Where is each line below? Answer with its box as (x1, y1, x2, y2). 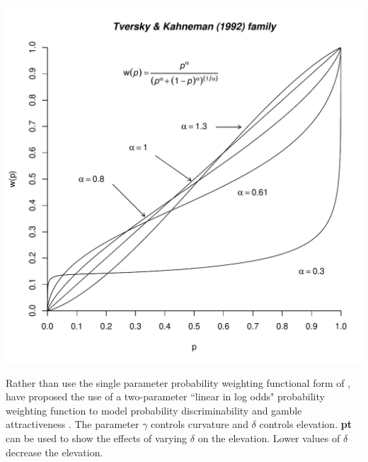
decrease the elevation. (6, 444, 103, 459)
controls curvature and (151, 417, 248, 432)
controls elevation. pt (259, 417, 352, 432)
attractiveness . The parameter (6, 417, 139, 432)
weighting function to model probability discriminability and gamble (6, 402, 302, 417)
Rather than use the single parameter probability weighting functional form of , (6, 375, 351, 390)
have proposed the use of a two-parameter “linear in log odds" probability (6, 389, 325, 404)
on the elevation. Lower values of (197, 430, 340, 445)
